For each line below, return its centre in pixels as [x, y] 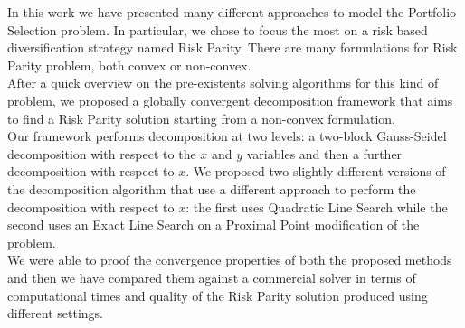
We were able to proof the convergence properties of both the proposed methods [230, 260]
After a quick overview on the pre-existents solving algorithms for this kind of [223, 83]
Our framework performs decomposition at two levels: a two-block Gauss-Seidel [227, 136]
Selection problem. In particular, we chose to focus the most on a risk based [218, 29]
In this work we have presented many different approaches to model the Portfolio [232, 12]
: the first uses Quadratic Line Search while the [317, 206]
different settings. [55, 313]
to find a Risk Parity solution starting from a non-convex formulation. [201, 118]
